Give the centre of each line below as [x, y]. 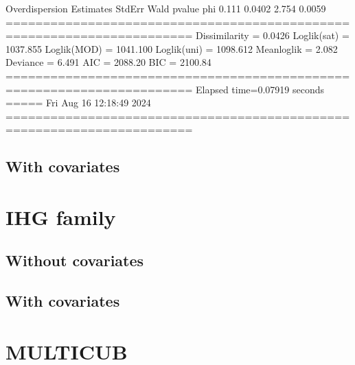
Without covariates [75, 260]
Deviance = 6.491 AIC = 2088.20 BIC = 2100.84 [108, 62]
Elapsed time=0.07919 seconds [260, 89]
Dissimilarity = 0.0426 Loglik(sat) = [272, 35]
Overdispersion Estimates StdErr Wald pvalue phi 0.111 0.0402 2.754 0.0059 [166, 8]
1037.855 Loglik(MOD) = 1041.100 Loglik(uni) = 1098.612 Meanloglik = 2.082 [172, 48]
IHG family [61, 216]
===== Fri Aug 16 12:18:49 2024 [78, 103]
